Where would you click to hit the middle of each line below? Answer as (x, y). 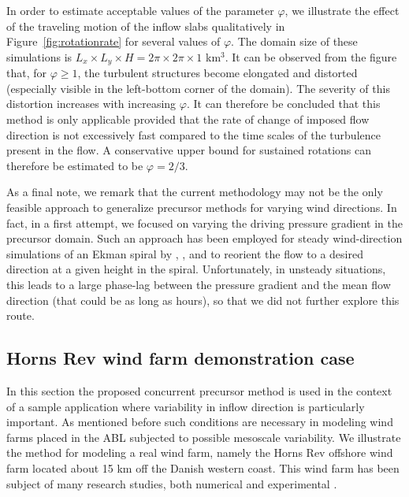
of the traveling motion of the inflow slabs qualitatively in (146, 26)
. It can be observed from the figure (311, 56)
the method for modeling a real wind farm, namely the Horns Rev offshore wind (200, 452)
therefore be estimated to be (75, 165)
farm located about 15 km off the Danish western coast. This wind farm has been (203, 467)
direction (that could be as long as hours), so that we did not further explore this (203, 300)
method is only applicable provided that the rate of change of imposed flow (188, 119)
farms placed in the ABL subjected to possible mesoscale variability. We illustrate (204, 437)
